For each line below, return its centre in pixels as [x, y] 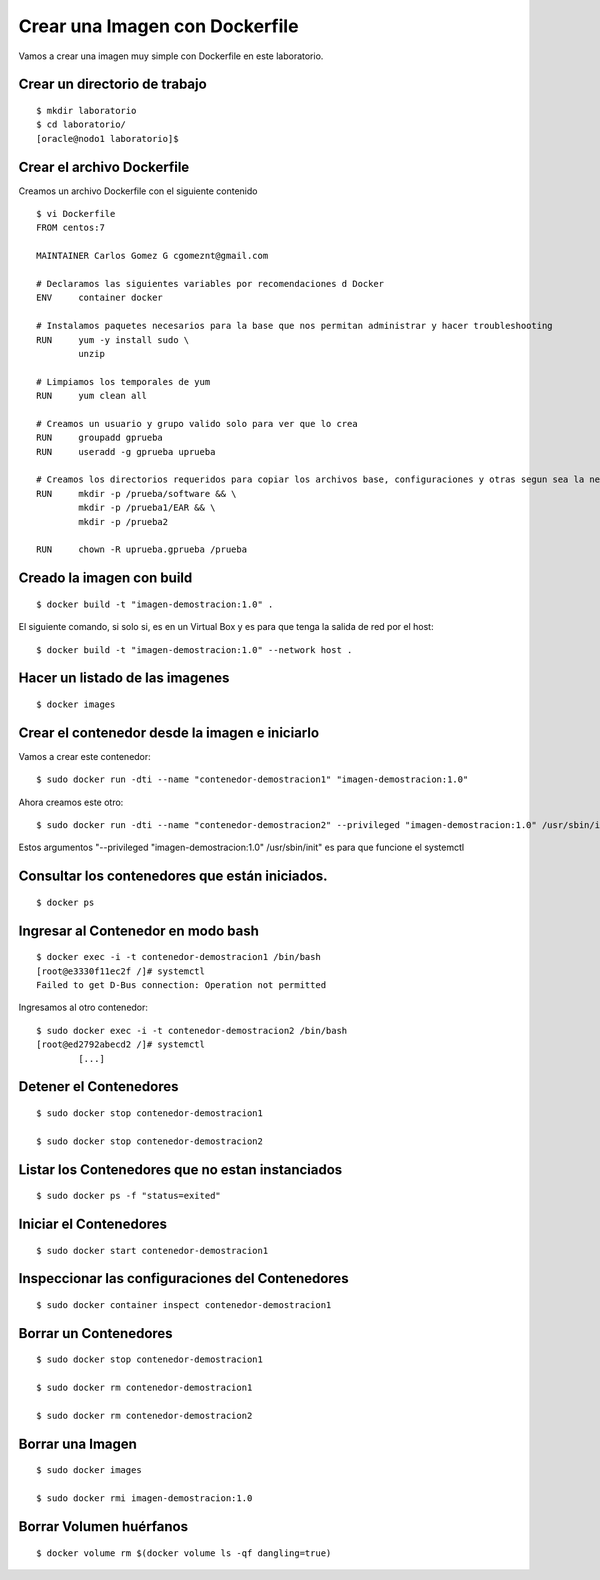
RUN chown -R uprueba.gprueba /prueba [142, 549]
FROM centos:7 [70, 228]
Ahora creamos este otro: [71, 802]
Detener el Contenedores [98, 1086]
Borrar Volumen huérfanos [103, 1526]
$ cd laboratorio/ [81, 124]
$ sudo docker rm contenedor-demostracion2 [144, 1415]
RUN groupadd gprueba [100, 438]
